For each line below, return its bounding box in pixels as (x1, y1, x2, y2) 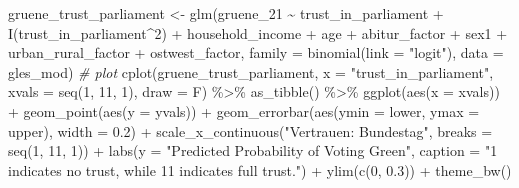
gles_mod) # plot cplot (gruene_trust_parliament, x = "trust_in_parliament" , (8, 61, 494, 82)
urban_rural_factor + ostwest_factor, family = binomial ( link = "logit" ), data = (8, 42, 504, 63)
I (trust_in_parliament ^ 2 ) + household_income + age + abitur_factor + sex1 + (8, 22, 508, 43)
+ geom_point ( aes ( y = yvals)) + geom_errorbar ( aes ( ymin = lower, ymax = (8, 100, 480, 121)
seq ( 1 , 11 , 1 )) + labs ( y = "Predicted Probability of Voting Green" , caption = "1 (8, 140, 498, 161)
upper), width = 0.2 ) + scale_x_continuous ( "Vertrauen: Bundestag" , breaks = (8, 120, 493, 141)
